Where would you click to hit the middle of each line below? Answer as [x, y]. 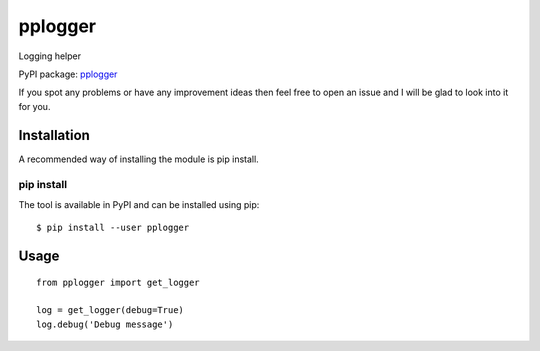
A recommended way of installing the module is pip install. [138, 159]
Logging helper [50, 56]
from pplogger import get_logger [118, 282]
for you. [34, 106]
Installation [54, 135]
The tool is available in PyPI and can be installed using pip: [139, 204]
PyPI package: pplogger [68, 74]
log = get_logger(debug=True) [110, 310]
